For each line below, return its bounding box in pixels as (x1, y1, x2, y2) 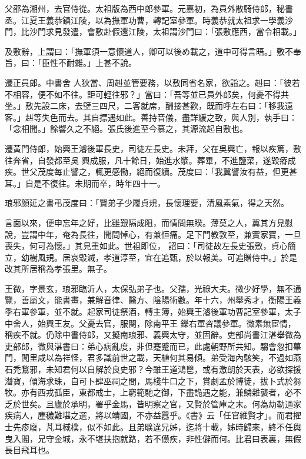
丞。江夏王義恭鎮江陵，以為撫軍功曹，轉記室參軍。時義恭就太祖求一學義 (5, 14, 285, 26)
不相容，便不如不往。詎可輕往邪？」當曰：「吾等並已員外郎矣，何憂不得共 (5, 88, 289, 100)
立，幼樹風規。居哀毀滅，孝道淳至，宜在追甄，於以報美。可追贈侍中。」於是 (5, 251, 297, 263)
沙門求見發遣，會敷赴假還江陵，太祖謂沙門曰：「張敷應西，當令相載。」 (29, 25, 301, 38)
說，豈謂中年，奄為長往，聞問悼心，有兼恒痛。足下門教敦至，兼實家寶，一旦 (5, 228, 301, 240)
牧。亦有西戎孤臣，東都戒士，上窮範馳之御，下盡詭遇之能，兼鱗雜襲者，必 (5, 386, 293, 398)
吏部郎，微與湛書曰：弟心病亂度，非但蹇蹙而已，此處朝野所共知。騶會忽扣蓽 (5, 340, 301, 352)
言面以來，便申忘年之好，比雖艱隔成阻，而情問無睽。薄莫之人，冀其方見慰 (5, 216, 293, 228)
